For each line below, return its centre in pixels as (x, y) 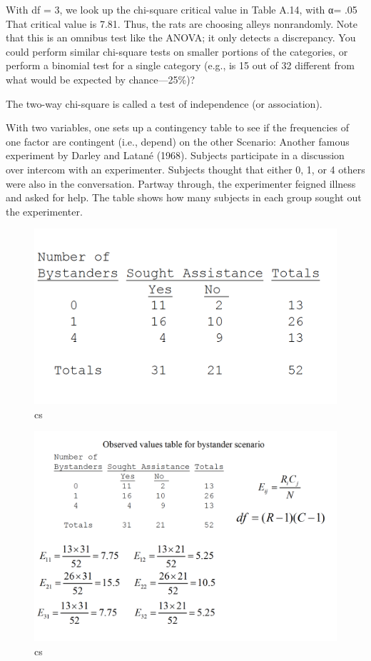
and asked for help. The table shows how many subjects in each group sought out (184, 197)
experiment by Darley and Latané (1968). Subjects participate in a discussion (175, 155)
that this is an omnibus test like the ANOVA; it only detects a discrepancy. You (181, 37)
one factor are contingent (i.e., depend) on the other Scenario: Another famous (178, 141)
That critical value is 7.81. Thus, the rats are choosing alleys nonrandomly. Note (182, 23)
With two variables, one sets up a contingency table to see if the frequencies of (178, 127)
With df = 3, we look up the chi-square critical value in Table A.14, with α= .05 (182, 9)
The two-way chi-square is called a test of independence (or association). (164, 103)
